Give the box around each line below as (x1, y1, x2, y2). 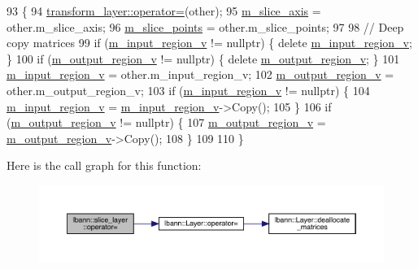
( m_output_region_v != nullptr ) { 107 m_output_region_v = (7, 114, 326, 131)
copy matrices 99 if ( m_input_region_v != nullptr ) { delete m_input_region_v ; (7, 34, 412, 51)
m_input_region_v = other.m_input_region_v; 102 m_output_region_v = (7, 66, 394, 83)
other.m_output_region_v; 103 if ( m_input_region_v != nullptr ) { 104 (7, 81, 370, 98)
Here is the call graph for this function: (7, 157, 202, 174)
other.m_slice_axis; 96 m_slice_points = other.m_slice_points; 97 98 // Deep (7, 18, 404, 35)
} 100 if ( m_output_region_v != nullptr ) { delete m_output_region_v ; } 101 (7, 50, 400, 67)
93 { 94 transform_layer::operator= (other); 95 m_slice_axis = (7, 2, 321, 19)
